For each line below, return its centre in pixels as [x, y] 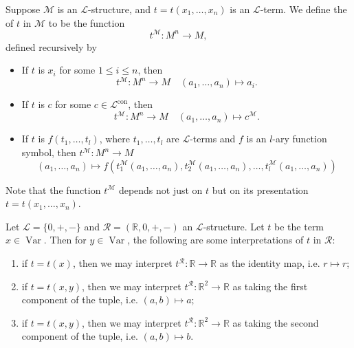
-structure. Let [234, 226]
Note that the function [53, 189]
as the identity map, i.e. [270, 263]
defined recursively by [51, 46]
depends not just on [161, 189]
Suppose [23, 9]
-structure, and [119, 9]
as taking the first [270, 286]
